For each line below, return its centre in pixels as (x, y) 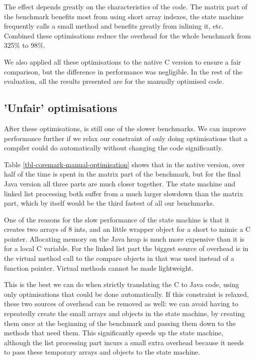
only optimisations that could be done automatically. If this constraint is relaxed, (127, 294)
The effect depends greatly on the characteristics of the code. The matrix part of (126, 6)
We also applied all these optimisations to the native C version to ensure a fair (123, 61)
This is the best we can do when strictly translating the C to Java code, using (122, 284)
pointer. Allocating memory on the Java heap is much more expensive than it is (124, 238)
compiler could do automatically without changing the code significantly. (114, 148)
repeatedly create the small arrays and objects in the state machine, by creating (125, 313)
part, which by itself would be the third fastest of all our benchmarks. (109, 203)
